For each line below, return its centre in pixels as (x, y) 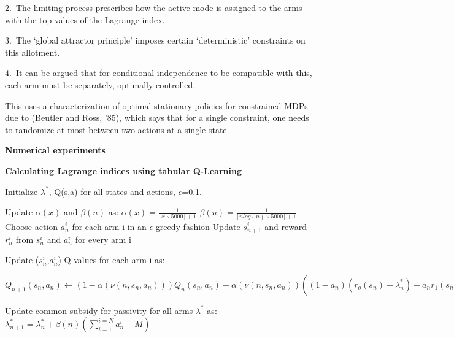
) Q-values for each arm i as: (111, 260)
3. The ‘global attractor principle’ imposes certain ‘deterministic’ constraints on (155, 40)
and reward (286, 226)
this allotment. (33, 52)
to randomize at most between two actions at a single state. (117, 129)
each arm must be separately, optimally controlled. (100, 84)
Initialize (21, 191)
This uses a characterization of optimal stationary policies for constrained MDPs (156, 105)
